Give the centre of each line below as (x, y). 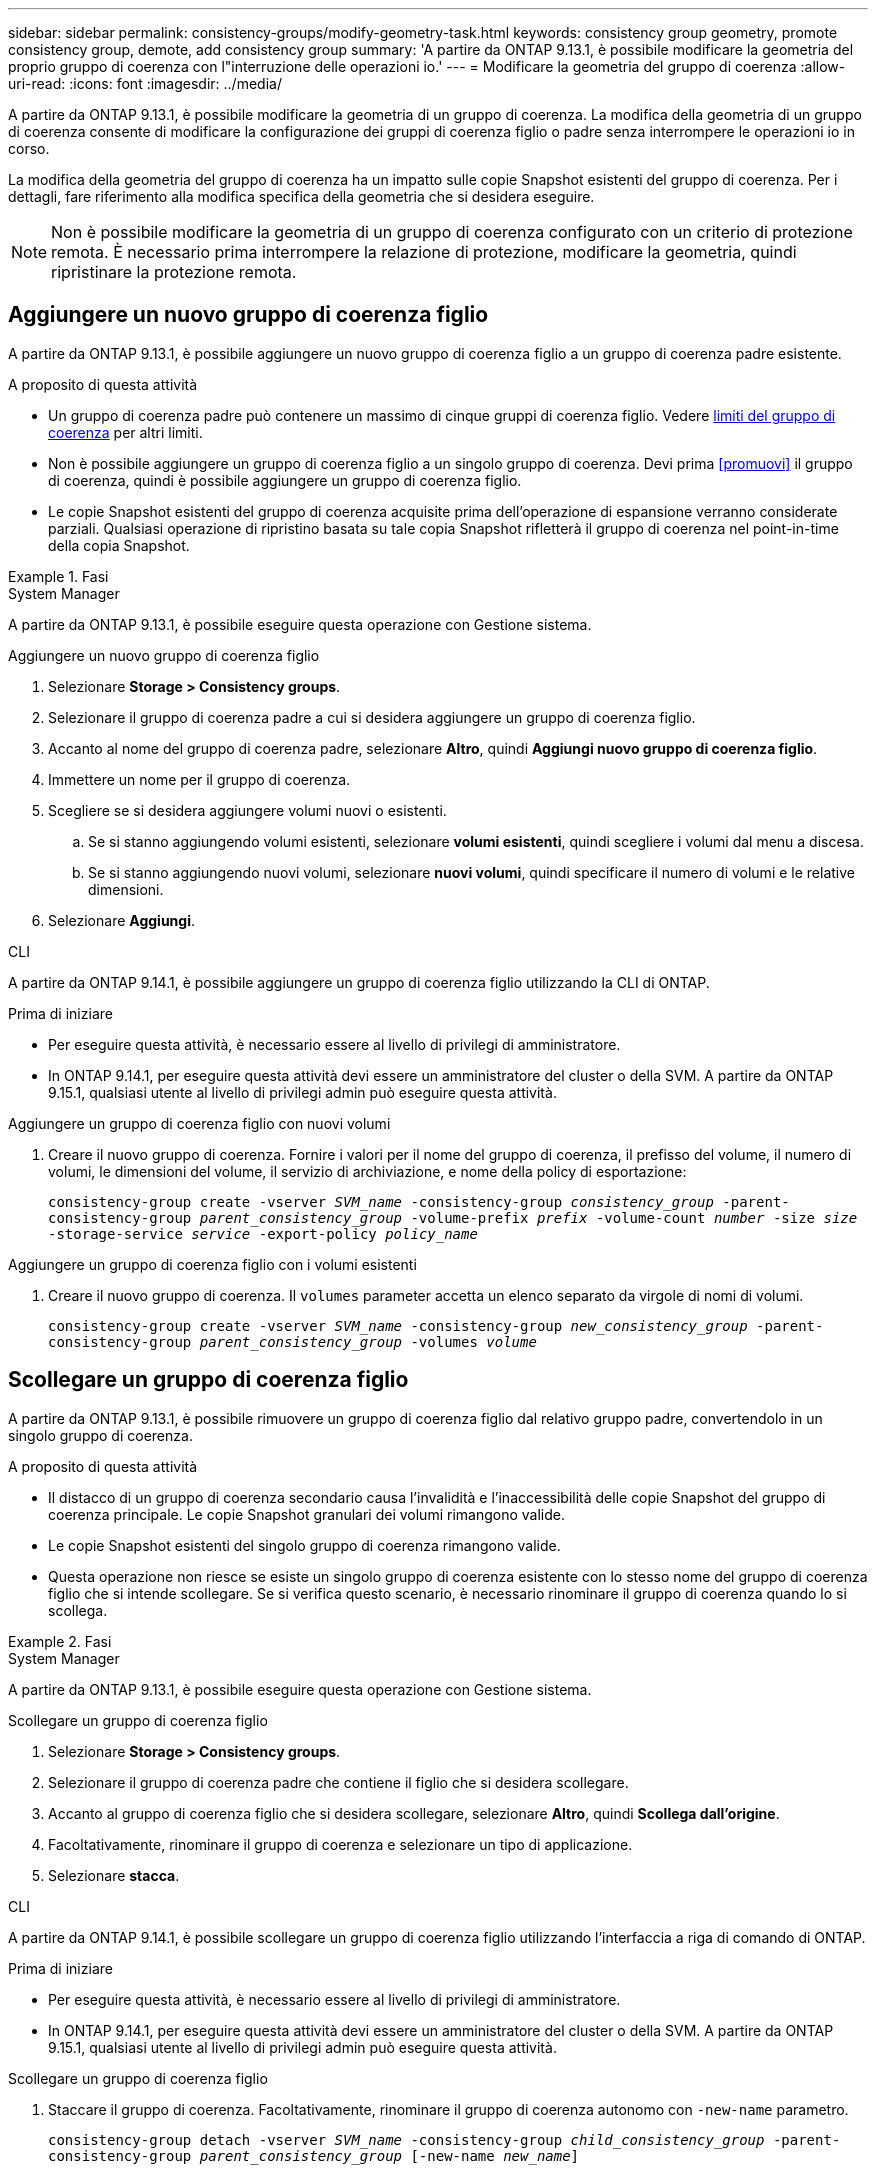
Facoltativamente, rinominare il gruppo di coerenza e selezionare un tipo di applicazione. (340, 1844)
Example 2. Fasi (60, 1641)
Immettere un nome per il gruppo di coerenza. (199, 779)
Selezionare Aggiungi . (122, 920)
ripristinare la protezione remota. (174, 272)
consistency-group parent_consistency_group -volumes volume (292, 1341)
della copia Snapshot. (119, 545)
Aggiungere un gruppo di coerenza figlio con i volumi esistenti (212, 1264)
